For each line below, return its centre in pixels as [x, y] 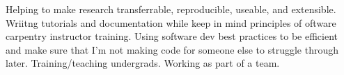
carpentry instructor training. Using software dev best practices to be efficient [172, 36]
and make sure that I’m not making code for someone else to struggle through [172, 49]
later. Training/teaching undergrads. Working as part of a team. [143, 63]
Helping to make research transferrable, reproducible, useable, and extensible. [171, 9]
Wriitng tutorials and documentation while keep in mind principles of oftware [171, 22]
